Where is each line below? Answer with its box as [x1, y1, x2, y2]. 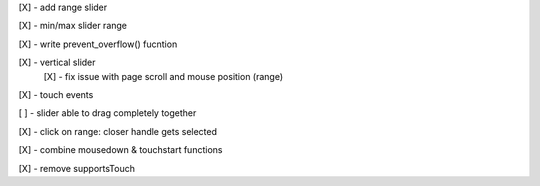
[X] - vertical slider [18, 56, 96, 69]
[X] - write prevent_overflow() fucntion [18, 38, 178, 50]
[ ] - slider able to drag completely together [18, 107, 197, 119]
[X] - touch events [18, 88, 94, 100]
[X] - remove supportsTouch [18, 162, 135, 174]
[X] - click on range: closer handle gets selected [18, 125, 218, 137]
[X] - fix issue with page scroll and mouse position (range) [43, 70, 284, 82]
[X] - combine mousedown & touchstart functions [18, 144, 223, 156]
